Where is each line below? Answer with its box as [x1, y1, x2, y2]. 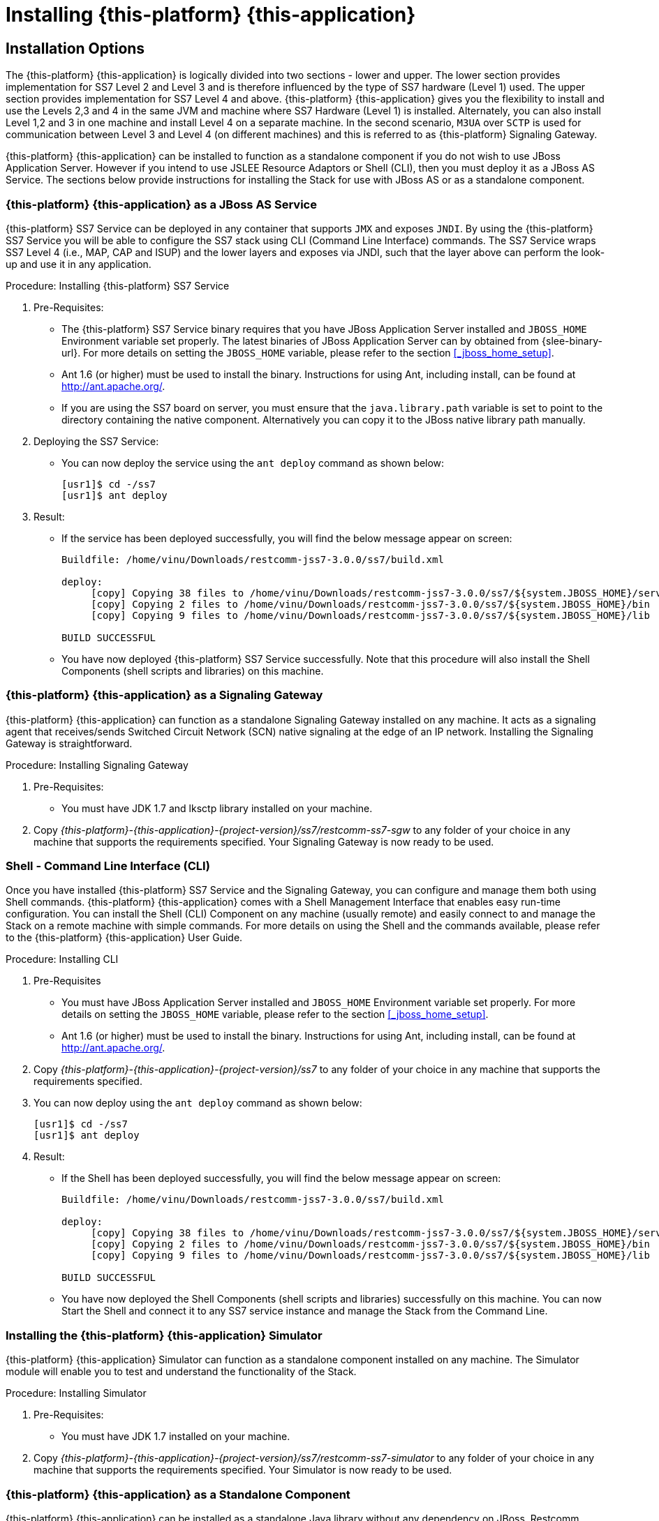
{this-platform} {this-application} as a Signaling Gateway [6, 688, 323, 703]
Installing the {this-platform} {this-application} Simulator [6, 1328, 323, 1342]
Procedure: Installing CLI [6, 953, 119, 966]
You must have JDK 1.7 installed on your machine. [61, 1430, 290, 1443]
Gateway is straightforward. [6, 737, 133, 749]
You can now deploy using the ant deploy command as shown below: [34, 1097, 362, 1109]
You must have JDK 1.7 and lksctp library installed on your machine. [61, 802, 373, 814]
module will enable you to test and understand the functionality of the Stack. [6, 1365, 357, 1378]
